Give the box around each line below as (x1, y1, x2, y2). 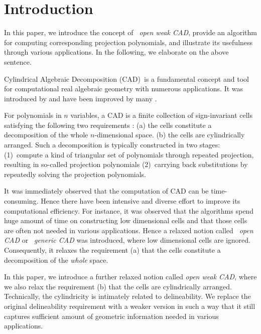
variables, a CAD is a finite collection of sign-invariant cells (70, 110, 253, 120)
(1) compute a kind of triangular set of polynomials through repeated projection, (4, 149, 254, 159)
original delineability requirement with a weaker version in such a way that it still (4, 300, 255, 311)
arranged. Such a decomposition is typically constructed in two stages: (4, 139, 220, 150)
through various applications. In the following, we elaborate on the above (4, 47, 229, 57)
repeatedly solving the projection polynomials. (4, 169, 146, 179)
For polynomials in (4, 110, 62, 120)
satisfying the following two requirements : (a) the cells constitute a (4, 119, 212, 130)
